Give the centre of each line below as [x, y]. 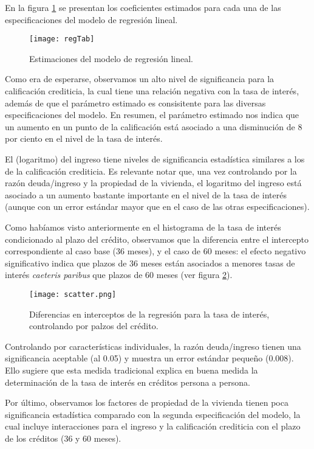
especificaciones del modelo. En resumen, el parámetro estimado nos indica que [152, 115]
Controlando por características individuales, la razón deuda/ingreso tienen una [153, 346]
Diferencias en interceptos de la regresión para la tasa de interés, [149, 314]
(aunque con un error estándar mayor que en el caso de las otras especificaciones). [157, 207]
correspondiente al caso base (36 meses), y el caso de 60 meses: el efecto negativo [155, 251]
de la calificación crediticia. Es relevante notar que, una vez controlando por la [151, 171]
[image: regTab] [62, 39]
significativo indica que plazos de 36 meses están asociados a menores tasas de [150, 263]
